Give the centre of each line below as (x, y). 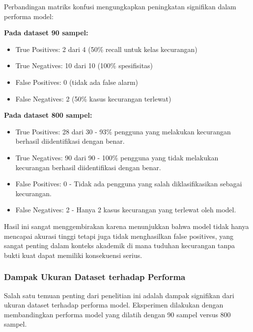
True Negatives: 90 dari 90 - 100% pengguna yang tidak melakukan (117, 157)
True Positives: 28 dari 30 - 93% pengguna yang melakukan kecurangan (123, 131)
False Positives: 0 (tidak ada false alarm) (77, 82)
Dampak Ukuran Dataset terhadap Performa (95, 277)
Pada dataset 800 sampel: (48, 115)
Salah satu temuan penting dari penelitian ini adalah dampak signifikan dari (119, 295)
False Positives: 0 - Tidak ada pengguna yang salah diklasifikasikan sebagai (129, 184)
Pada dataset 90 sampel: (46, 33)
